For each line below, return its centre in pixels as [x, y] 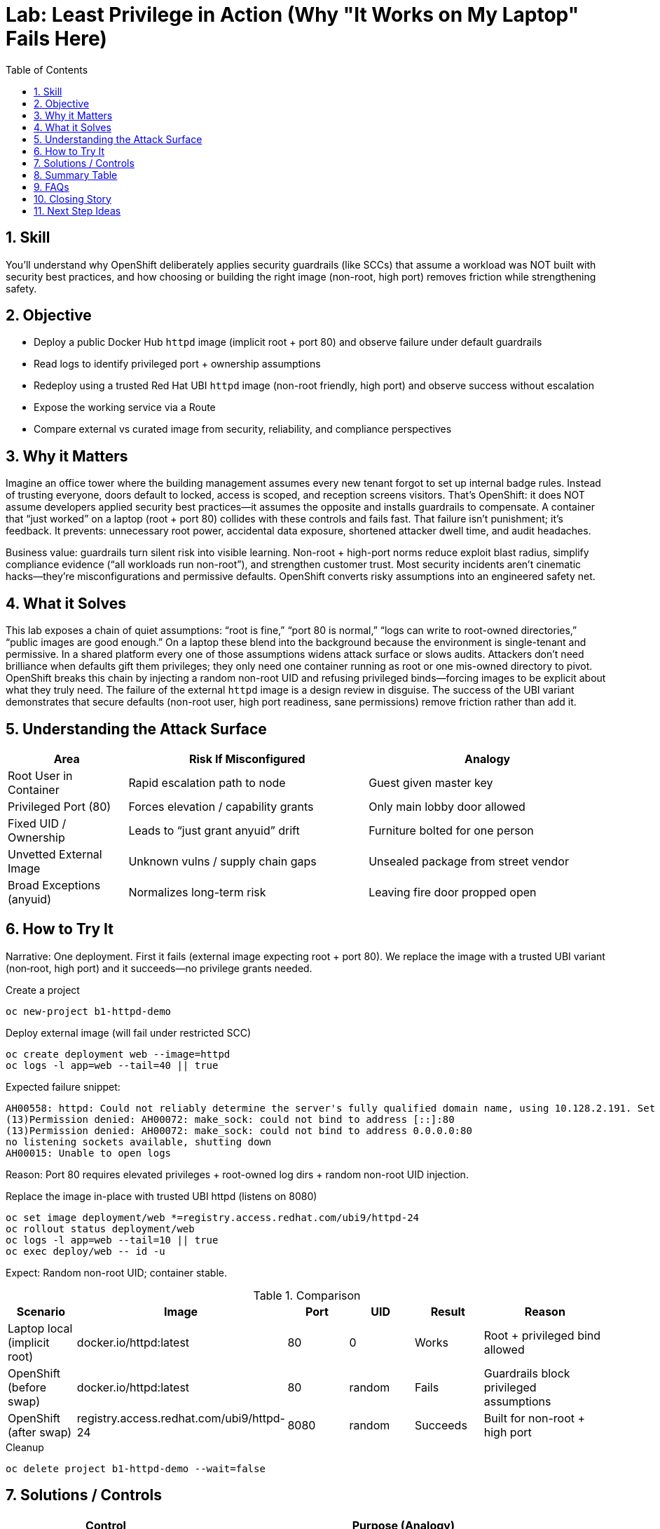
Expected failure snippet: [63, 1086]
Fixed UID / [37, 823]
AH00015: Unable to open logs [89, 1153]
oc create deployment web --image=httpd [118, 1054]
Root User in [40, 775]
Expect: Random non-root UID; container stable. [117, 1272]
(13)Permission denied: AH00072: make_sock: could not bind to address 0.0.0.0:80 [239, 1130]
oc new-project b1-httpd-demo [89, 1011]
